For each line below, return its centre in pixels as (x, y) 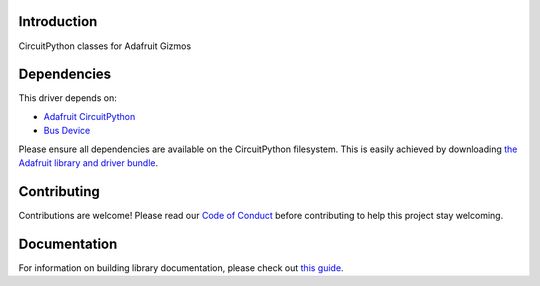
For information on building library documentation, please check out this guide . (181, 267)
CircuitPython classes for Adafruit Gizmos (105, 46)
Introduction (58, 21)
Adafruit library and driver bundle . (88, 162)
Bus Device (67, 131)
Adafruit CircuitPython (89, 116)
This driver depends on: (67, 98)
